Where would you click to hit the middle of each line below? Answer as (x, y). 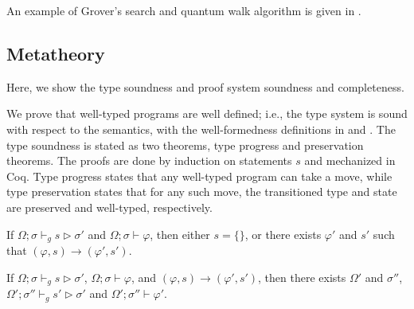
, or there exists (283, 234)
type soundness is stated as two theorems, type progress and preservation (185, 145)
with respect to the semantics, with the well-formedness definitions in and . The (201, 129)
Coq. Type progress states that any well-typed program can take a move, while (199, 176)
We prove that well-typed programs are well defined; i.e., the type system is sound (207, 113)
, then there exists (302, 277)
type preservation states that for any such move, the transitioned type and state (202, 192)
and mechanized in (350, 160)
